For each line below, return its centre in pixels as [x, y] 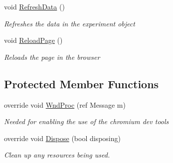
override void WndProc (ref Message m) [65, 104]
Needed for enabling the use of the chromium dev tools [86, 121]
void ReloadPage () [33, 40]
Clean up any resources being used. [57, 155]
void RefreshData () [34, 6]
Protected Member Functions [82, 83]
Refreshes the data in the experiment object [70, 23]
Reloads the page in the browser [52, 57]
